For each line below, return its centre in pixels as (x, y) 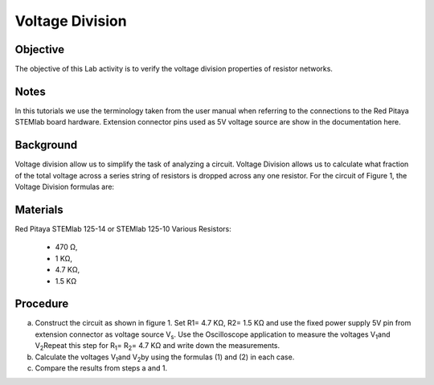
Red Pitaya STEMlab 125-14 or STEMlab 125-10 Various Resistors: (123, 228)
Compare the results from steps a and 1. (101, 368)
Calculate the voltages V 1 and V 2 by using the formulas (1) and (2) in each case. (165, 358)
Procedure (42, 304)
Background (46, 145)
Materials (39, 209)
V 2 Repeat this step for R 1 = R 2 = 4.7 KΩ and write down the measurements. (158, 346)
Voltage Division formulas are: (65, 187)
